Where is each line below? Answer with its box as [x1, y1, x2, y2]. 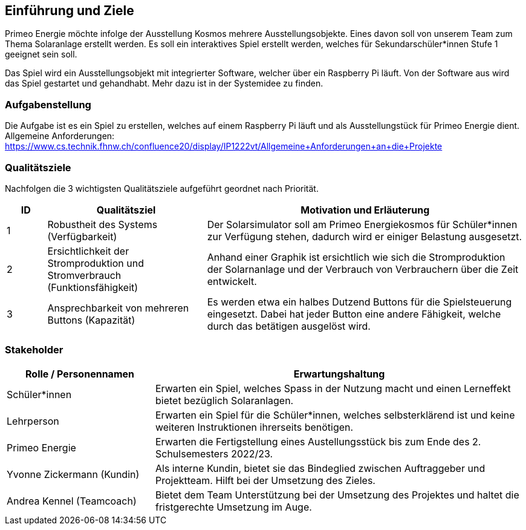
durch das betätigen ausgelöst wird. [207, 319, 371, 332]
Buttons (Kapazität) [47, 313, 135, 326]
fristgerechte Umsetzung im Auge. [155, 500, 312, 513]
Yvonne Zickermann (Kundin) [7, 468, 140, 480]
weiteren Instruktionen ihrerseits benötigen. [155, 420, 354, 433]
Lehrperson [7, 414, 59, 427]
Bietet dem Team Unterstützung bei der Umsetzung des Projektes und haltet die [155, 488, 519, 501]
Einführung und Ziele [5, 3, 134, 18]
